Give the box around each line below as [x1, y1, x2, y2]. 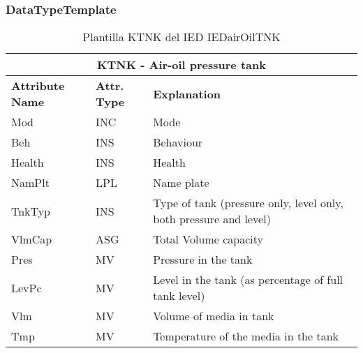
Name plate [153, 174, 209, 191]
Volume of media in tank [153, 308, 274, 324]
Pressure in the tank [153, 251, 253, 268]
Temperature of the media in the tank [153, 328, 339, 345]
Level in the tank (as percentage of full [153, 271, 343, 288]
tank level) [153, 287, 205, 304]
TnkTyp [11, 202, 51, 219]
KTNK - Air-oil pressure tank [97, 57, 266, 73]
